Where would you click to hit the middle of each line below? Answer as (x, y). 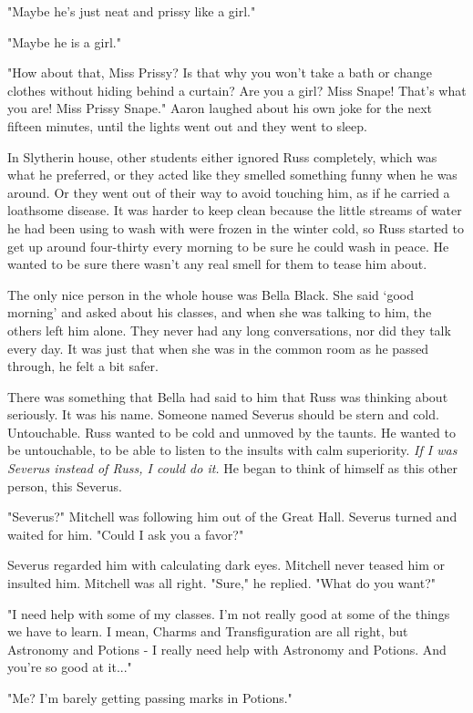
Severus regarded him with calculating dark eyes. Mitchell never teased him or (226, 565)
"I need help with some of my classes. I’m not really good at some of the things (229, 613)
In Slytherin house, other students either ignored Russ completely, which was (222, 156)
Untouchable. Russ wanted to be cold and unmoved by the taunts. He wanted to (231, 432)
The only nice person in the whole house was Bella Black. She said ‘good (211, 294)
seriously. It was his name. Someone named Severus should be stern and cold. (223, 414)
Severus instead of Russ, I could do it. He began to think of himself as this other (232, 468)
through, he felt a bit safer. (83, 366)
